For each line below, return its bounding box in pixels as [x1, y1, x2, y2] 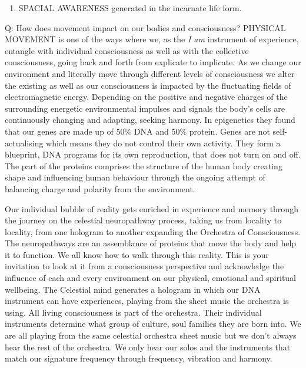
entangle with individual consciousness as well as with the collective [5, 44, 249, 56]
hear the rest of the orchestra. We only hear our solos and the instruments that [5, 340, 291, 353]
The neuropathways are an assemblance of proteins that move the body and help [5, 237, 297, 249]
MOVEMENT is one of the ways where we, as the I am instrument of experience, [5, 33, 299, 45]
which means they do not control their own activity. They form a [46, 136, 281, 149]
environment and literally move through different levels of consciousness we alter [5, 67, 295, 79]
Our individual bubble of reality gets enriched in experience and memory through [5, 202, 298, 215]
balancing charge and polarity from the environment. [5, 182, 195, 195]
